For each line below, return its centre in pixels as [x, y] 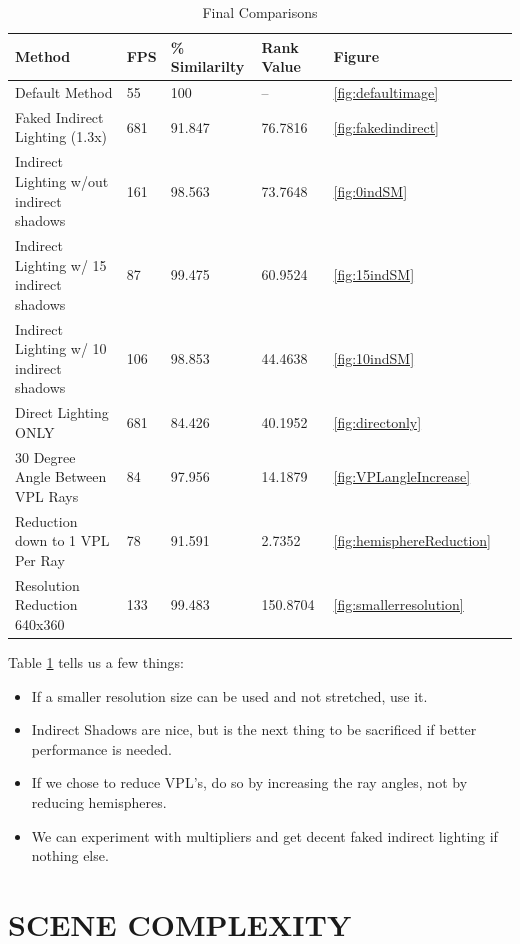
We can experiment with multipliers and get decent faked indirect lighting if [264, 835]
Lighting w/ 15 [61, 264]
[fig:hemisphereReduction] [412, 540]
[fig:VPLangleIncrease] [402, 476]
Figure [356, 56]
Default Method [64, 92]
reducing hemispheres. [99, 801]
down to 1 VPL [62, 540]
